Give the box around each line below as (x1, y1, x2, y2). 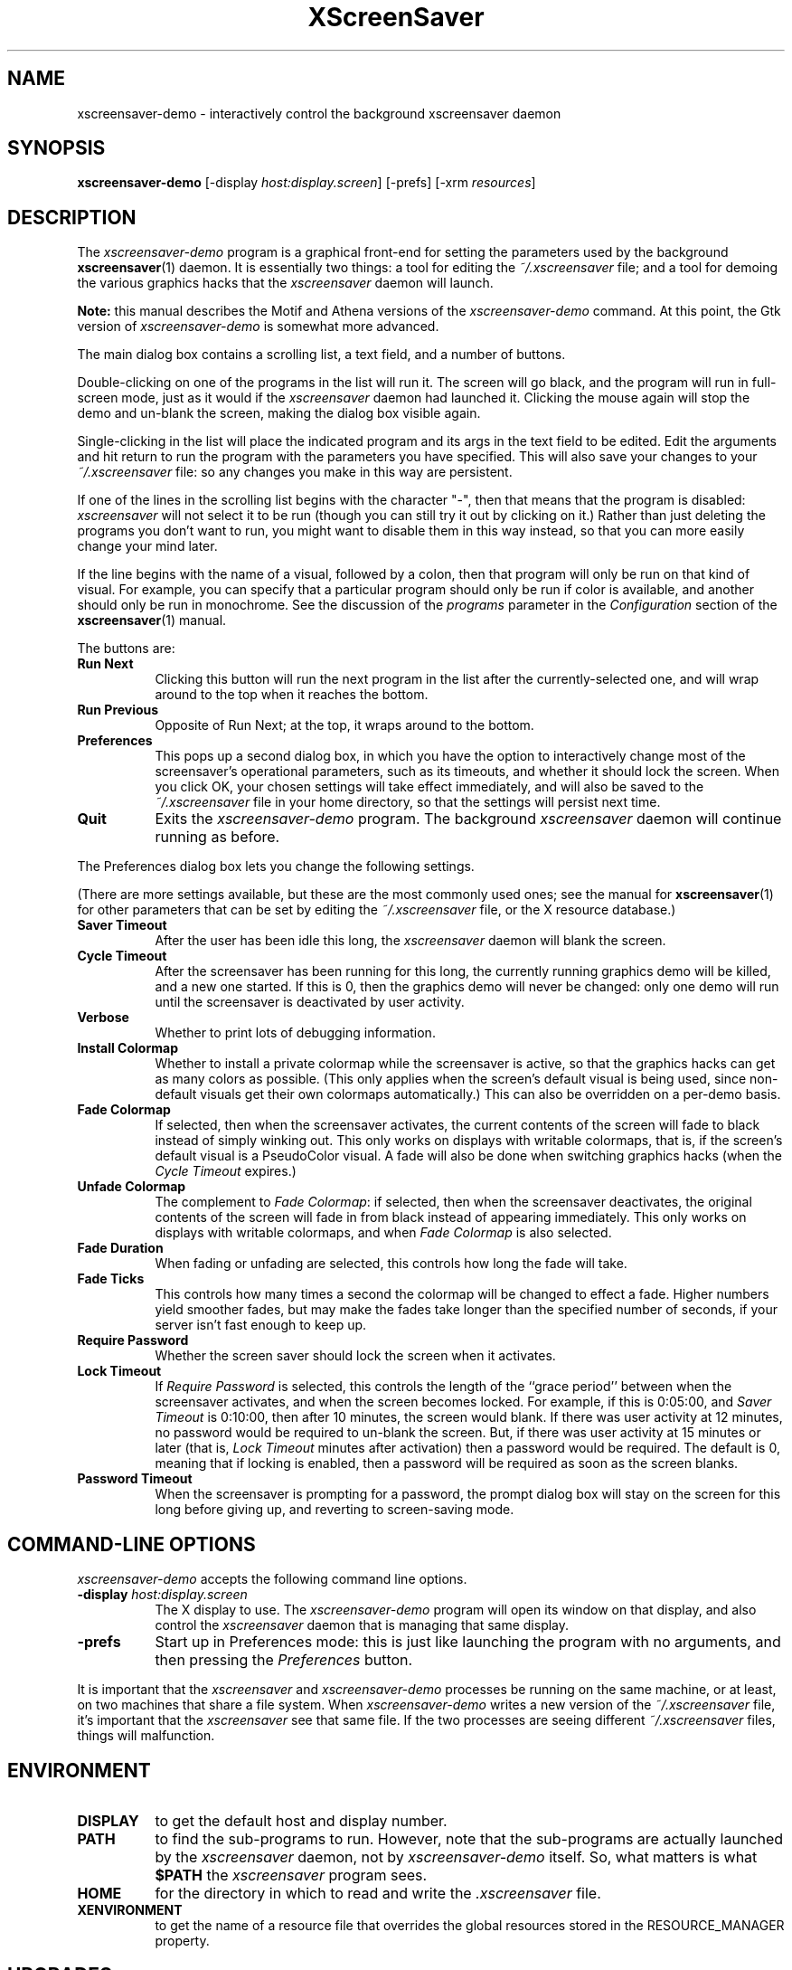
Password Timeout (77, 1471, 193, 1487)
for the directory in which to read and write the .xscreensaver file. (155, 1883, 601, 1902)
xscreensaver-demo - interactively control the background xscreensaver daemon (77, 105, 561, 121)
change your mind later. (77, 538, 218, 554)
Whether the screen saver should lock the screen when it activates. (155, 1348, 556, 1364)
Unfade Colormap (77, 1179, 186, 1195)
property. (155, 1932, 210, 1948)
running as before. (155, 828, 280, 847)
